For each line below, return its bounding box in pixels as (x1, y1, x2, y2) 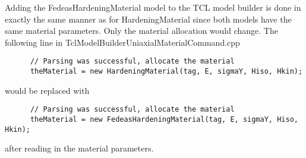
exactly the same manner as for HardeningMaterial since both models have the (5, 12, 292, 25)
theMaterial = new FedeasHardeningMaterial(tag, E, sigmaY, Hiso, (30, 115, 298, 124)
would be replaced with (5, 84, 90, 96)
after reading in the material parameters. (5, 142, 154, 154)
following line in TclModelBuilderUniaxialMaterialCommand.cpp (5, 36, 240, 48)
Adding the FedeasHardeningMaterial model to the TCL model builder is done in (5, 1, 301, 13)
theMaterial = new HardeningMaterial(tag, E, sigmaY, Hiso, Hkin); (30, 67, 303, 76)
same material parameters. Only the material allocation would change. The (5, 24, 278, 37)
